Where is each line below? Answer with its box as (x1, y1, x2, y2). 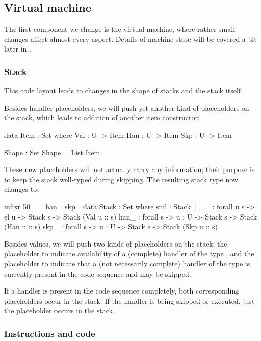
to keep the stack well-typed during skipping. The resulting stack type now (4, 174, 238, 184)
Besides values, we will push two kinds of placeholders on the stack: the (4, 238, 227, 249)
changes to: (4, 184, 39, 194)
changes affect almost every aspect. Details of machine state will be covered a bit (4, 33, 257, 44)
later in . (4, 43, 31, 54)
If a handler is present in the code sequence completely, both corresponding (4, 285, 240, 296)
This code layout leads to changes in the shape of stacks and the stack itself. (4, 85, 243, 96)
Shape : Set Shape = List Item (4, 147, 100, 157)
